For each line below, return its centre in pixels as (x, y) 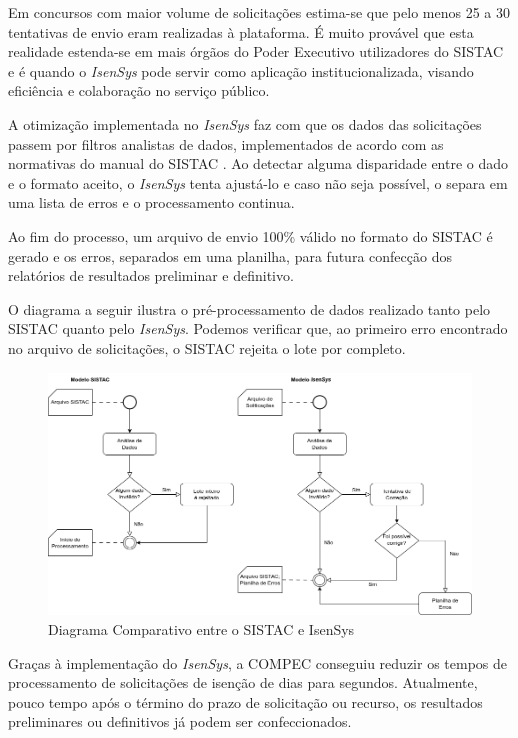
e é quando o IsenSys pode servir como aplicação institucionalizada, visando (241, 70)
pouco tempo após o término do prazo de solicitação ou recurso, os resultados (245, 701)
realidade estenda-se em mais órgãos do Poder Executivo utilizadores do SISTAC (256, 51)
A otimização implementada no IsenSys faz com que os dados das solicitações (245, 123)
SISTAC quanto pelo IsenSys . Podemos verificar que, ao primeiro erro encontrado (258, 328)
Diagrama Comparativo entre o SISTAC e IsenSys (201, 628)
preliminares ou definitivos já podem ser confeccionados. (180, 721)
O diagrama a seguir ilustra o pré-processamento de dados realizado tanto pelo (249, 308)
